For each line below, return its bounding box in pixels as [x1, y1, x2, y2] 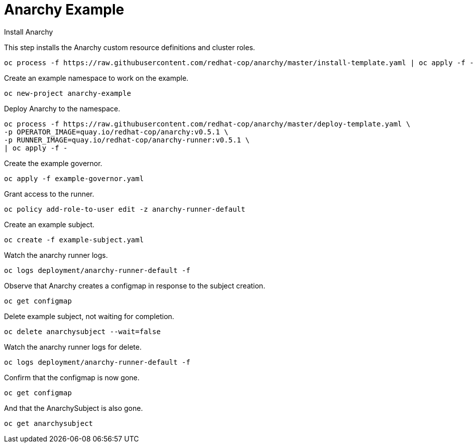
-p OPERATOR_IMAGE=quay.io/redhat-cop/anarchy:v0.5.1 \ [4, 127, 228, 136]
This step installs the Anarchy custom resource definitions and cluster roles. [4, 43, 255, 52]
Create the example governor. [4, 159, 102, 168]
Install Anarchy [4, 27, 53, 36]
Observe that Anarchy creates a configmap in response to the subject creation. [4, 281, 266, 290]
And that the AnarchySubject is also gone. [4, 403, 143, 412]
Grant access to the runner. [4, 189, 94, 198]
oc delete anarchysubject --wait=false [4, 327, 161, 336]
